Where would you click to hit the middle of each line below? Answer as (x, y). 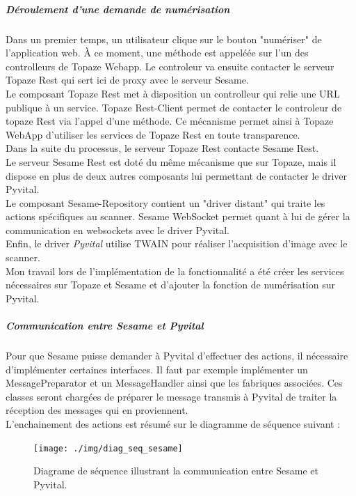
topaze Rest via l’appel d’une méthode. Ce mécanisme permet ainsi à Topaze (170, 121)
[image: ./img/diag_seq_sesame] (108, 448)
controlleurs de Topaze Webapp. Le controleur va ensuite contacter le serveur (170, 66)
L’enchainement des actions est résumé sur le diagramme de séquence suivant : (173, 423)
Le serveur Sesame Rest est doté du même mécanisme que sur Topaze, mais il (171, 161)
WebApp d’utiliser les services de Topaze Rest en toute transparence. (153, 134)
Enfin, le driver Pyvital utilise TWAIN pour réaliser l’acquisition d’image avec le (177, 243)
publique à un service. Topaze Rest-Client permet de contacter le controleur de (174, 107)
